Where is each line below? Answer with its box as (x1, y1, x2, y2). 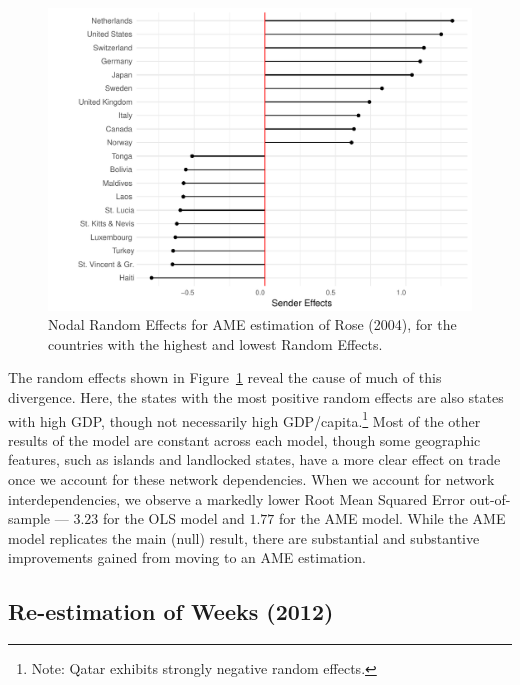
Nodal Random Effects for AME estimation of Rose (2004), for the (48, 314, 457, 335)
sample (8, 508, 51, 529)
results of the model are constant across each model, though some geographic (8, 429, 481, 450)
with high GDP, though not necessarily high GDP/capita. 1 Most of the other (8, 407, 481, 431)
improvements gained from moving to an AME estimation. (8, 547, 366, 568)
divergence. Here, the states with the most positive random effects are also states (8, 387, 504, 408)
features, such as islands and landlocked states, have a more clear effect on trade (8, 449, 501, 470)
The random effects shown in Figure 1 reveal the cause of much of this (8, 367, 442, 388)
